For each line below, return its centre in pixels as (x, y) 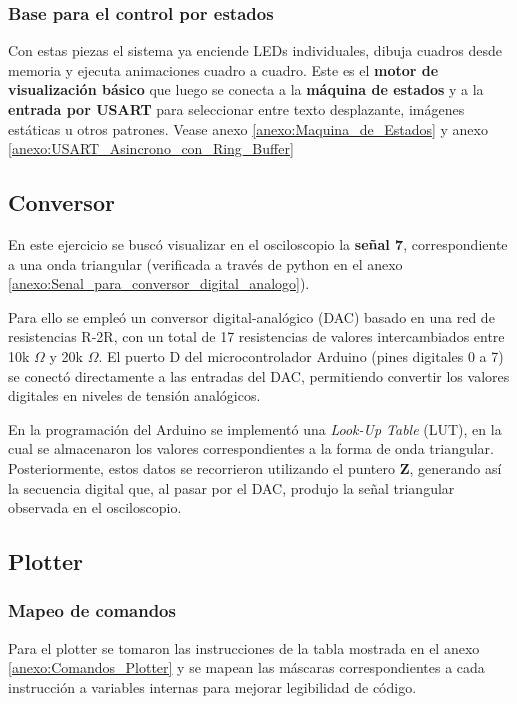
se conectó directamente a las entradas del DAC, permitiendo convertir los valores (259, 375)
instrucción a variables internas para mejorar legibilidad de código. (212, 686)
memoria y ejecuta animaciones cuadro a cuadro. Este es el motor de (223, 69)
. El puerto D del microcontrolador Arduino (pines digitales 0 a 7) (301, 355)
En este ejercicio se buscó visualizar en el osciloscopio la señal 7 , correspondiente (258, 243)
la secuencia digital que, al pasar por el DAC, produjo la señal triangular (231, 487)
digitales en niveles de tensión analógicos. (134, 395)
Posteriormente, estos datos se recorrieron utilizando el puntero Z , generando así (255, 467)
